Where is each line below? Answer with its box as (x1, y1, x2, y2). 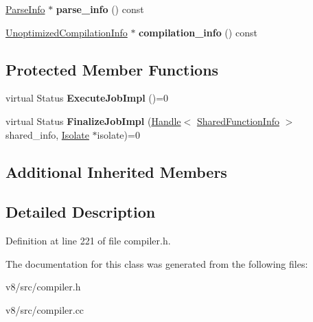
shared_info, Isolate (5, 127, 89, 141)
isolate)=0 (97, 127, 140, 141)
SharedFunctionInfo (196, 113, 279, 128)
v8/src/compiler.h (5, 279, 81, 294)
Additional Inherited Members (5, 161, 227, 182)
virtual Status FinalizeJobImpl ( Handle (5, 113, 181, 128)
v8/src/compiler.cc (5, 302, 84, 317)
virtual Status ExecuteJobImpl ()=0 (5, 91, 169, 105)
